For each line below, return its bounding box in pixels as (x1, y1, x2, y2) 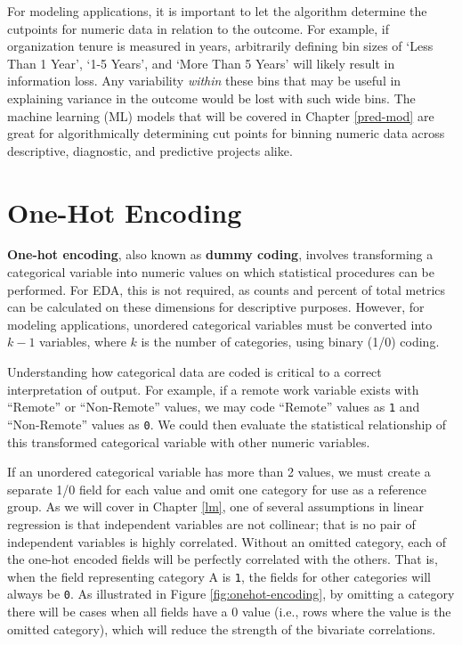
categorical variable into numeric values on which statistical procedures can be (7, 263, 434, 282)
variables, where (39, 332, 126, 351)
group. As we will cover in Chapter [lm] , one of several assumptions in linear (7, 497, 425, 516)
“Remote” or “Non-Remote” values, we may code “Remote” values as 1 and (7, 397, 420, 416)
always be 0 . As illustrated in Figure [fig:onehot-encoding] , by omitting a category (7, 584, 455, 603)
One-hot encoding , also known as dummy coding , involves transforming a (7, 245, 434, 264)
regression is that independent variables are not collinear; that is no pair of (7, 514, 416, 533)
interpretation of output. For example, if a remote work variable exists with (7, 380, 419, 398)
